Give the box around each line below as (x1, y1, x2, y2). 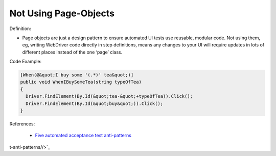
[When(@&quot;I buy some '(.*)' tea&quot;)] (20, 72, 134, 78)
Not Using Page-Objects (9, 8, 115, 19)
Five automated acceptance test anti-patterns (35, 133, 131, 139)
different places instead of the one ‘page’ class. (22, 49, 123, 55)
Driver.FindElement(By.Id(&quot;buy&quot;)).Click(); (26, 100, 164, 107)
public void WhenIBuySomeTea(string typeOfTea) (20, 79, 142, 85)
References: (9, 121, 35, 127)
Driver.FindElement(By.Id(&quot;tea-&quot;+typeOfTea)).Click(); (26, 93, 193, 99)
